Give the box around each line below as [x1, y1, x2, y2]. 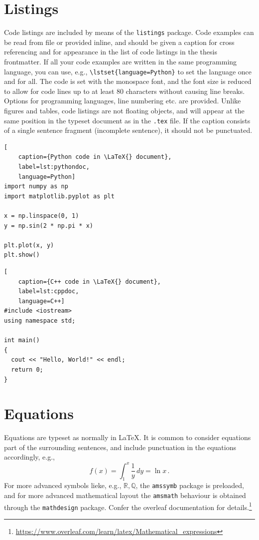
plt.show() [4, 251, 40, 259]
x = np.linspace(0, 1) [4, 212, 79, 219]
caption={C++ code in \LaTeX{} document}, [18, 278, 161, 285]
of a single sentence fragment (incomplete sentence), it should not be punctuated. [4, 125, 253, 135]
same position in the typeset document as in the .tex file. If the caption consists [4, 115, 251, 125]
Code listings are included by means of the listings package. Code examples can [4, 27, 254, 37]
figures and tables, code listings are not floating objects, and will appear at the [4, 105, 245, 115]
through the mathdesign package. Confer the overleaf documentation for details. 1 [4, 500, 252, 512]
